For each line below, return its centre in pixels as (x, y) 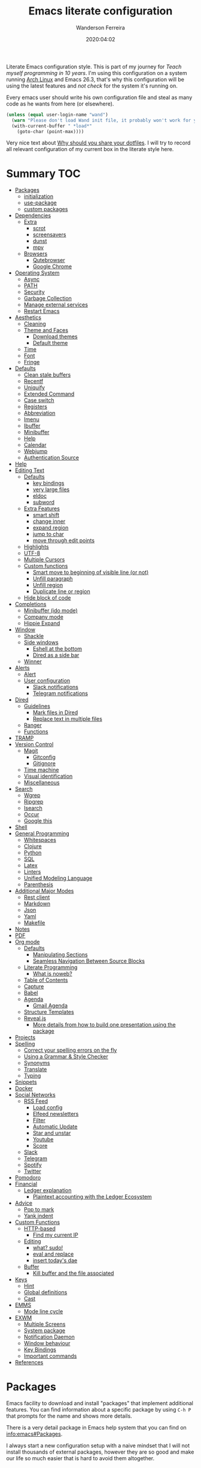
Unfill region (48, 585)
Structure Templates (49, 1012)
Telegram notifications (60, 693)
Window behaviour (47, 1343)
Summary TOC (43, 174)
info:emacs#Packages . (34, 1434)
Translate (35, 1069)
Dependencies (33, 216)
